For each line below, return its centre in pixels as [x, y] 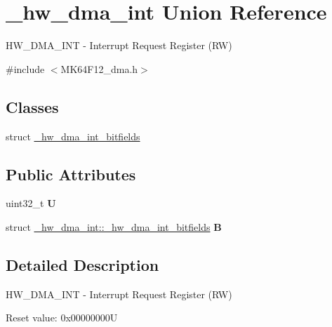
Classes [32, 106]
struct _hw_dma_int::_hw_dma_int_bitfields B [114, 226]
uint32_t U [31, 203]
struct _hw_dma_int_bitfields [73, 136]
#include [25, 68]
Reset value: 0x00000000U [62, 318]
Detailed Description [82, 264]
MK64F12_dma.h [99, 68]
